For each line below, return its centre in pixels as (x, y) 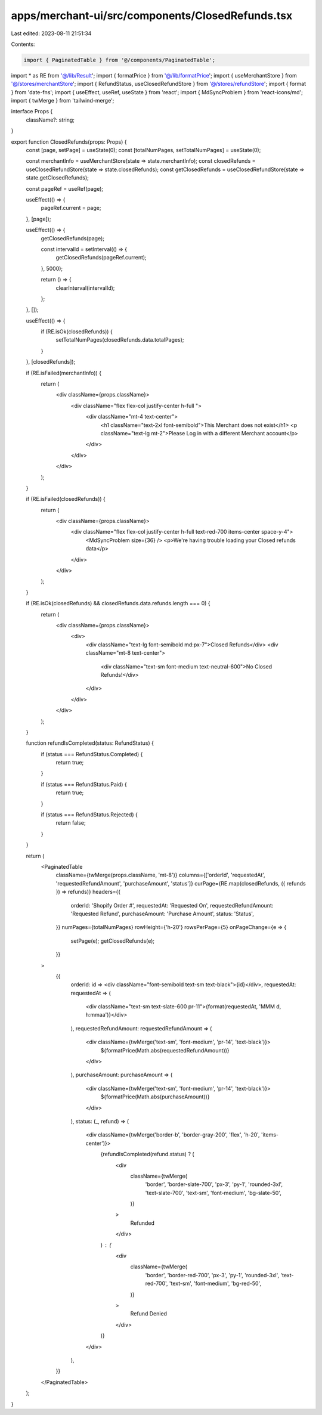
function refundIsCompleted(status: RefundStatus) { (90, 743)
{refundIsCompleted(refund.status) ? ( (147, 1154)
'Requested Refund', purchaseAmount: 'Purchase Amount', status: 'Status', (162, 914)
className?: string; (50, 120)
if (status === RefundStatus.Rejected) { (89, 815)
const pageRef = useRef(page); (65, 188)
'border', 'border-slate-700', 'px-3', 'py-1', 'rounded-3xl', (214, 1184)
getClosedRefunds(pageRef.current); (101, 258)
